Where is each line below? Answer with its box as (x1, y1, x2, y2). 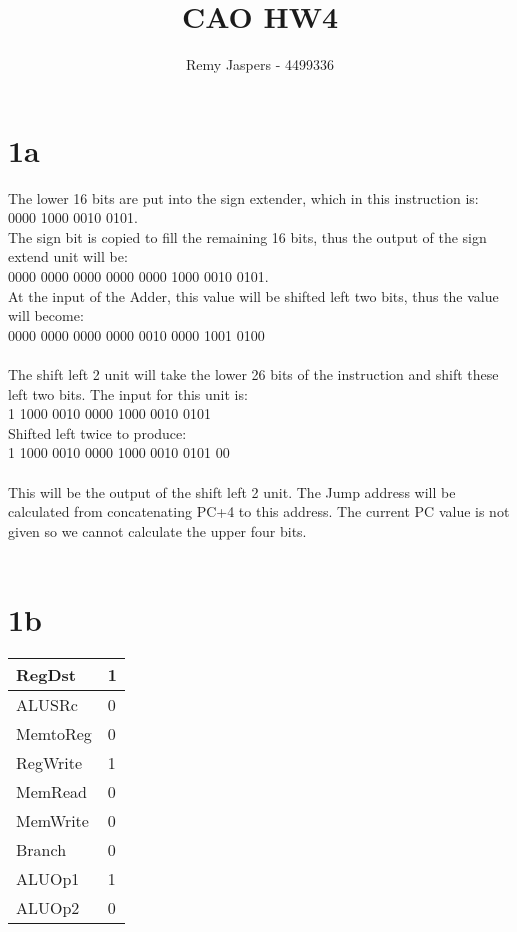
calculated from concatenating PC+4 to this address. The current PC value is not (8, 501, 510, 522)
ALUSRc (16, 693, 78, 717)
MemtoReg (16, 722, 92, 746)
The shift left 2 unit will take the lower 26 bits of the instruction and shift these (8, 364, 499, 384)
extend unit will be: (8, 246, 128, 267)
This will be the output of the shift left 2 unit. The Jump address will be (8, 481, 456, 502)
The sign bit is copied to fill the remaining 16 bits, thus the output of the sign (8, 226, 487, 247)
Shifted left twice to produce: (8, 422, 187, 443)
